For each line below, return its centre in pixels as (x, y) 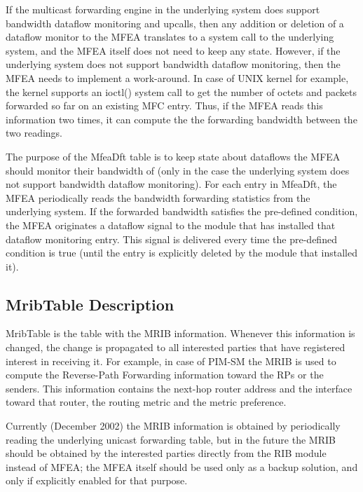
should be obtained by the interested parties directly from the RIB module (166, 453)
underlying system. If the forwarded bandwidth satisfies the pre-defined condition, (182, 211)
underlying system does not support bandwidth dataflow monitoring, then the (173, 64)
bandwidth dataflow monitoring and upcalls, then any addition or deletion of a (175, 23)
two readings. (34, 133)
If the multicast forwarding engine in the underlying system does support (163, 9)
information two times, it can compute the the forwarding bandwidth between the (181, 119)
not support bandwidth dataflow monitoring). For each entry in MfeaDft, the (171, 184)
